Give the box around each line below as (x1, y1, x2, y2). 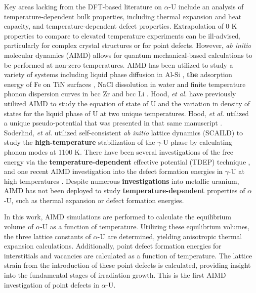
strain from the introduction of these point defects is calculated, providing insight (4, 260, 251, 270)
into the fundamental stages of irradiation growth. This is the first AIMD (4, 270, 226, 280)
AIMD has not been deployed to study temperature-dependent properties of (4, 185, 246, 196)
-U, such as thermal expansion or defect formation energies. (4, 195, 184, 205)
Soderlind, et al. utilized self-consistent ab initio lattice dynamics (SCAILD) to (4, 127, 243, 137)
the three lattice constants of (4, 231, 91, 241)
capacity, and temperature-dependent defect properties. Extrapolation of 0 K (4, 21, 237, 31)
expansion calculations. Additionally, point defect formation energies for (4, 241, 221, 251)
